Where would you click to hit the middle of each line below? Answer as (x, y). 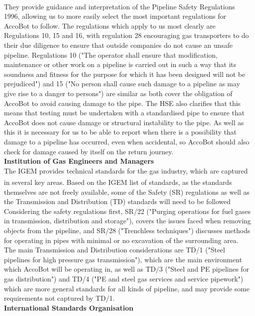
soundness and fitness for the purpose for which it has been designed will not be (125, 74)
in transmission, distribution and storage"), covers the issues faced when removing (127, 221)
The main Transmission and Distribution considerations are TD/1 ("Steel (115, 250)
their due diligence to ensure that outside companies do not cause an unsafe (118, 45)
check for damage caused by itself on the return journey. (89, 151)
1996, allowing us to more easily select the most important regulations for (115, 16)
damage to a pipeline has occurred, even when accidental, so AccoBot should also (127, 141)
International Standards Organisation (69, 307)
